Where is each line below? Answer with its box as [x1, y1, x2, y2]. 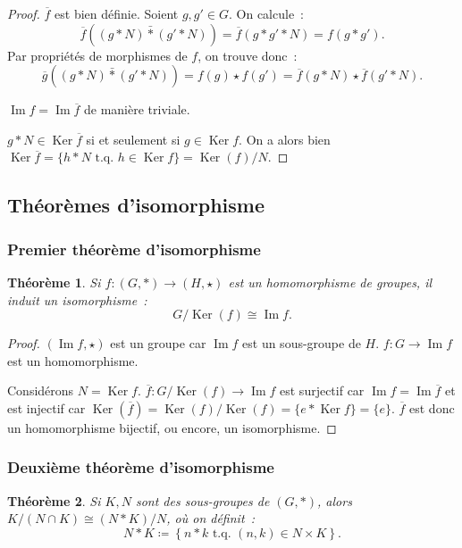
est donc [409, 398, 455, 417]
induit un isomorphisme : [7, 290, 147, 309]
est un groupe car [110, 334, 206, 353]
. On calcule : [228, 4, 304, 22]
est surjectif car [280, 381, 365, 400]
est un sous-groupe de [242, 334, 361, 353]
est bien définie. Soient [55, 4, 179, 22]
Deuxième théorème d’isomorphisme [7, 456, 274, 478]
